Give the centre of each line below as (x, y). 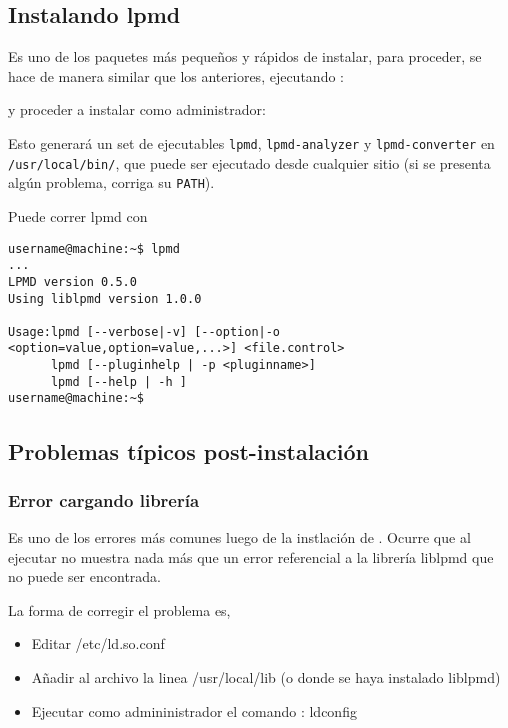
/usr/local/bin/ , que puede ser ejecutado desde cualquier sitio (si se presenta (249, 162)
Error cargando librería (104, 499)
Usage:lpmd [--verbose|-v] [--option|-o (144, 331)
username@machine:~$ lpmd (94, 248)
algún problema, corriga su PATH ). (111, 182)
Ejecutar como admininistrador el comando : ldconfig (194, 710)
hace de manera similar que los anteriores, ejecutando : (176, 75)
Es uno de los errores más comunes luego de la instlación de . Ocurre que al (239, 537)
